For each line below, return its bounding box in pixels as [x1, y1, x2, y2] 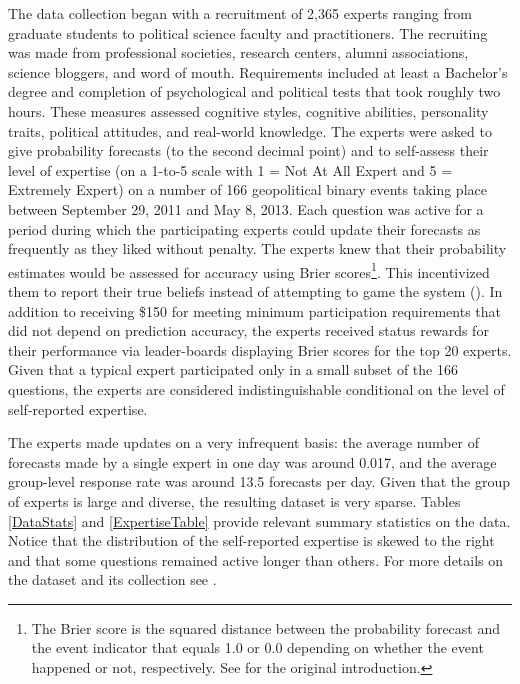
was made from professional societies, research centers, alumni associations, [8, 42, 469, 63]
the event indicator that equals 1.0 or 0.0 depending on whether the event [31, 637, 484, 658]
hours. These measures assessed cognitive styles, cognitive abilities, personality [8, 100, 489, 121]
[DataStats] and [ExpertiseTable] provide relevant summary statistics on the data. [8, 510, 511, 531]
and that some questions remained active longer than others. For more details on [8, 549, 504, 570]
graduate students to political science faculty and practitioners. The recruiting [8, 22, 488, 43]
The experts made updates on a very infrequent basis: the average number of [8, 432, 480, 453]
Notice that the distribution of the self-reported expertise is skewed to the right [8, 530, 495, 551]
